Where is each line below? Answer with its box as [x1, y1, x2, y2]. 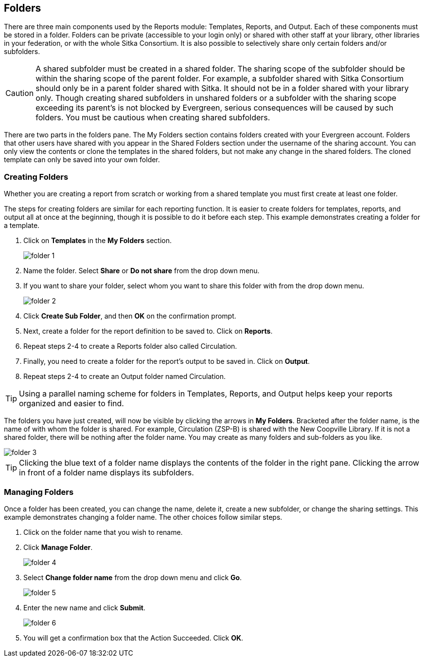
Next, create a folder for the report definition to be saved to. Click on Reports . [23, 327, 273, 336]
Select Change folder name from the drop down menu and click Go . [23, 573, 242, 582]
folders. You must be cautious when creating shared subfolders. [35, 113, 270, 123]
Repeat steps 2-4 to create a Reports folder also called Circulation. [23, 342, 237, 351]
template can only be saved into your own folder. [4, 155, 160, 164]
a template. [4, 221, 40, 230]
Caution [5, 88, 34, 98]
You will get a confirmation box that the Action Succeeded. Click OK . [23, 633, 244, 642]
